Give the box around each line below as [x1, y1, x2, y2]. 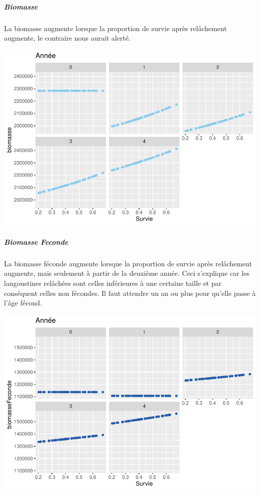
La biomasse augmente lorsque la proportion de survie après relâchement [4, 23, 227, 33]
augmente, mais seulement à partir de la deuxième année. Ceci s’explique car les [4, 268, 249, 278]
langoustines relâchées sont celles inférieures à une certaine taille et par [4, 278, 221, 288]
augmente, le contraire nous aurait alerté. [4, 33, 131, 43]
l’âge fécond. [4, 297, 42, 308]
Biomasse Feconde [4, 236, 68, 247]
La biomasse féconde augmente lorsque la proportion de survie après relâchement [4, 258, 252, 268]
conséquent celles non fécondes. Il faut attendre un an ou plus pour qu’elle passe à [4, 287, 256, 298]
